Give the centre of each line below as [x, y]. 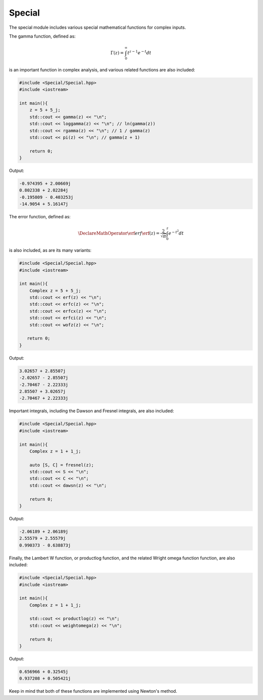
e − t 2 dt [176, 233]
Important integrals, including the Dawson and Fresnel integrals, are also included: [92, 411]
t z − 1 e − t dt [139, 53]
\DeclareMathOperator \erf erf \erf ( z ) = [119, 233]
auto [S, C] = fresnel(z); [62, 465]
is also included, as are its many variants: [50, 250]
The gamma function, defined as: [42, 36]
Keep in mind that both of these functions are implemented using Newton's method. [93, 691]
